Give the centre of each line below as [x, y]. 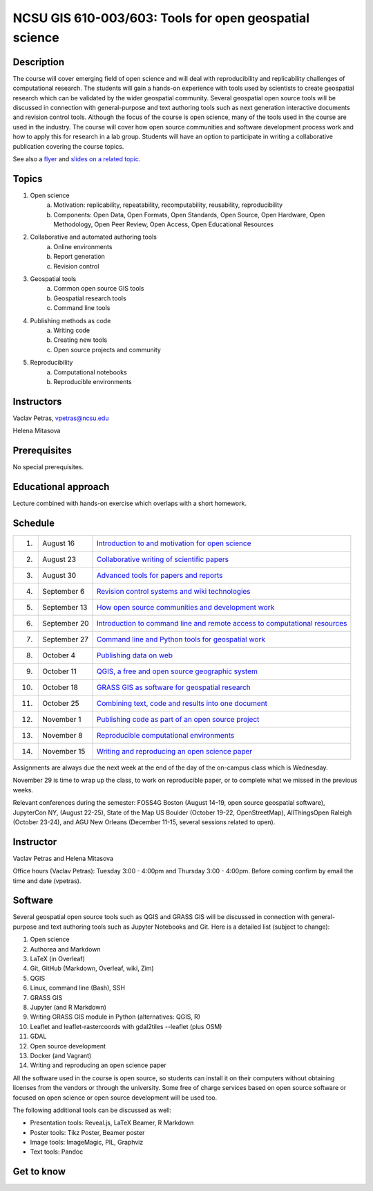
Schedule [34, 523]
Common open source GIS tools [99, 289]
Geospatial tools [53, 279]
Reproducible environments [93, 381]
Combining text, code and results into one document [182, 703]
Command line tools [82, 308]
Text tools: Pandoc [57, 1152]
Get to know [39, 1172]
